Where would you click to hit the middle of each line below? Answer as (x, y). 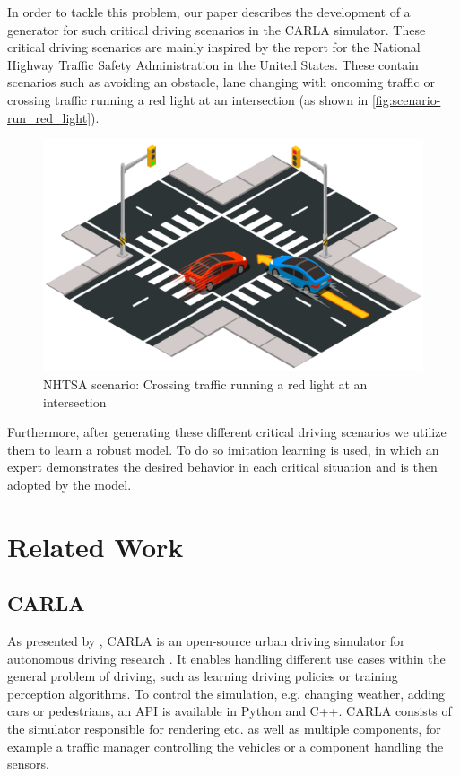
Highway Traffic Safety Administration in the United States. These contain (213, 64)
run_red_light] (49, 117)
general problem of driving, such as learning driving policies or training (203, 676)
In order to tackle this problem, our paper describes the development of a (209, 12)
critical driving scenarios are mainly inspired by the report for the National (214, 47)
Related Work (95, 546)
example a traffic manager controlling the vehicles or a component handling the (226, 746)
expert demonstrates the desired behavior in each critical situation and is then (222, 467)
